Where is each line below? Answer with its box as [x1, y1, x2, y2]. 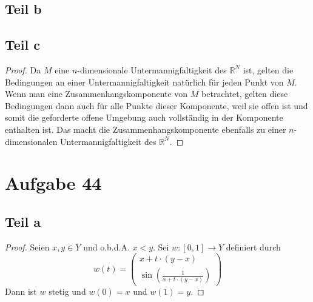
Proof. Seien [5, 240, 50, 253]
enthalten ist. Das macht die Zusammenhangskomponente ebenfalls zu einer [5, 122, 286, 135]
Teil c [5, 35, 41, 54]
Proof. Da [5, 63, 41, 76]
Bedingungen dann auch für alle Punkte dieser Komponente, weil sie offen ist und [5, 99, 308, 112]
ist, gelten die [243, 63, 294, 76]
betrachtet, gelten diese [201, 87, 288, 100]
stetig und [49, 285, 86, 298]
